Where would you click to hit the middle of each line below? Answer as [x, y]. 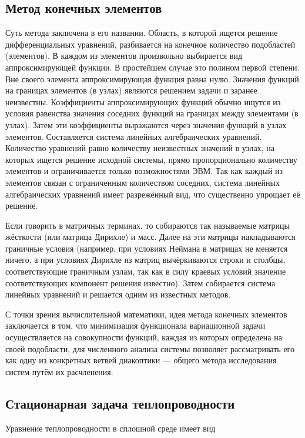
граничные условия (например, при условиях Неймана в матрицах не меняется [147, 248]
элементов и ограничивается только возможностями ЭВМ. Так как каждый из [144, 171]
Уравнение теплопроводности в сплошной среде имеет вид [110, 428]
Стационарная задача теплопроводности [120, 403]
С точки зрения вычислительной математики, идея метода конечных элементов [146, 314]
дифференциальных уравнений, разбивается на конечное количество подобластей [150, 44]
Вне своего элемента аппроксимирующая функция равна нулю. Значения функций [152, 78]
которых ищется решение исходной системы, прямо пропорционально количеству [151, 159]
